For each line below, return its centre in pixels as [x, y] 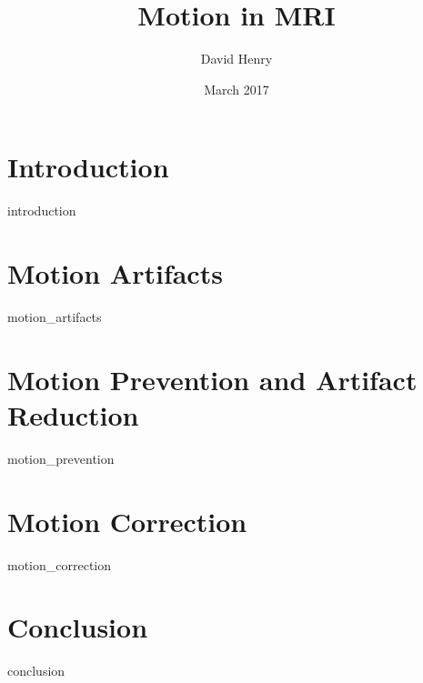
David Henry [237, 59]
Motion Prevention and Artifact [212, 379]
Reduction [73, 414]
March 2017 [237, 89]
